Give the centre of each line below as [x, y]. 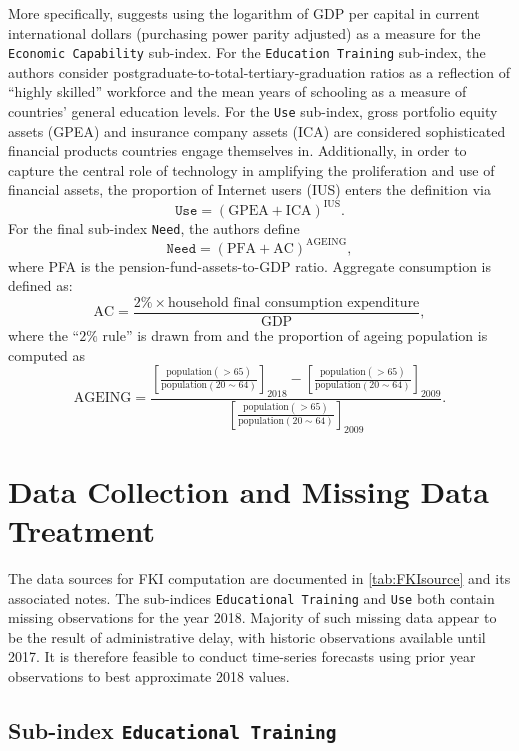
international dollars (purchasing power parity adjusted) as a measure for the [244, 32]
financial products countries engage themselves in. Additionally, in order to [237, 150]
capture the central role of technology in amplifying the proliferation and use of [251, 169]
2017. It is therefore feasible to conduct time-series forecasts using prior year [242, 656]
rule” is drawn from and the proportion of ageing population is [295, 334]
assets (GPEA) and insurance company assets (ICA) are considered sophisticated [257, 130]
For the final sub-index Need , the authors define [154, 227]
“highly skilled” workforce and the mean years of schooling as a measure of [237, 91]
